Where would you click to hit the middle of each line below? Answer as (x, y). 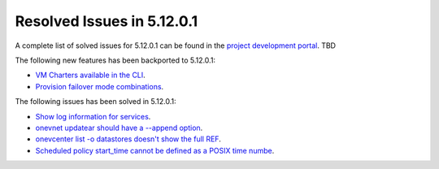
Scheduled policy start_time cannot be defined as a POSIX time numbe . (155, 150)
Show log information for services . (93, 116)
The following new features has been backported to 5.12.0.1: (115, 60)
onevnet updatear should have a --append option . (119, 128)
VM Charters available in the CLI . (90, 75)
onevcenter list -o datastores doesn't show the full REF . (128, 139)
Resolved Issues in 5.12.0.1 (106, 21)
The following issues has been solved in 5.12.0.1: (96, 102)
